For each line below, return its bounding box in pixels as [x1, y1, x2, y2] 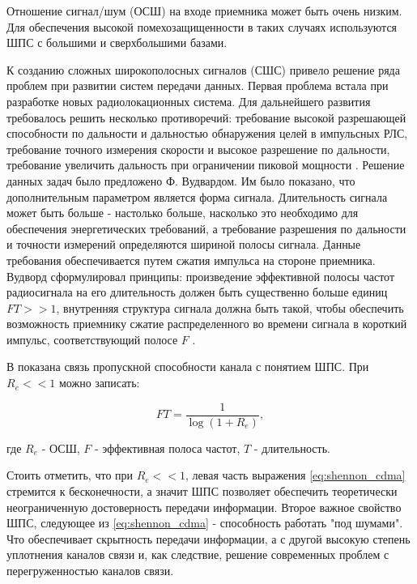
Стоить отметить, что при [6, 467, 134, 484]
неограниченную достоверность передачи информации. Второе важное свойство [6, 498, 402, 515]
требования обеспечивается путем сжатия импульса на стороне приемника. [6, 251, 376, 268]
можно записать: [58, 374, 140, 391]
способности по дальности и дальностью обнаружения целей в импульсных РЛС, [6, 125, 408, 142]
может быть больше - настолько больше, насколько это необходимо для [6, 204, 359, 221]
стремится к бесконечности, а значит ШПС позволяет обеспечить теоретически [6, 482, 398, 499]
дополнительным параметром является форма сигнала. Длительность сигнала [6, 188, 388, 205]
